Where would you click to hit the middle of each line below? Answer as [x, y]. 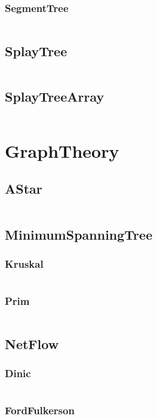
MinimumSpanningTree [79, 234]
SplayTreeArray [55, 96]
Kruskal [24, 263]
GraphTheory [62, 150]
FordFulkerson [40, 410]
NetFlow [32, 343]
